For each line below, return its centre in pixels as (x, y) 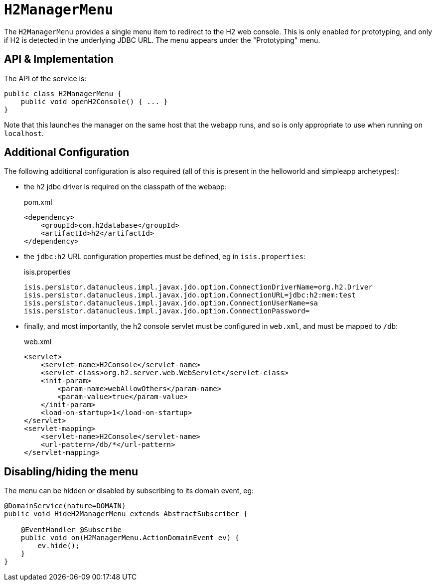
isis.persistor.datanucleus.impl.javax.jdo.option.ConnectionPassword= (167, 311)
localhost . (24, 133)
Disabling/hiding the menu (71, 471)
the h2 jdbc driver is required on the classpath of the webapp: (125, 187)
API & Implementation (59, 59)
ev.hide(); (59, 546)
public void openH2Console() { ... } (94, 101)
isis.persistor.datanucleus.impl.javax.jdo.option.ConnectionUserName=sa (171, 303)
